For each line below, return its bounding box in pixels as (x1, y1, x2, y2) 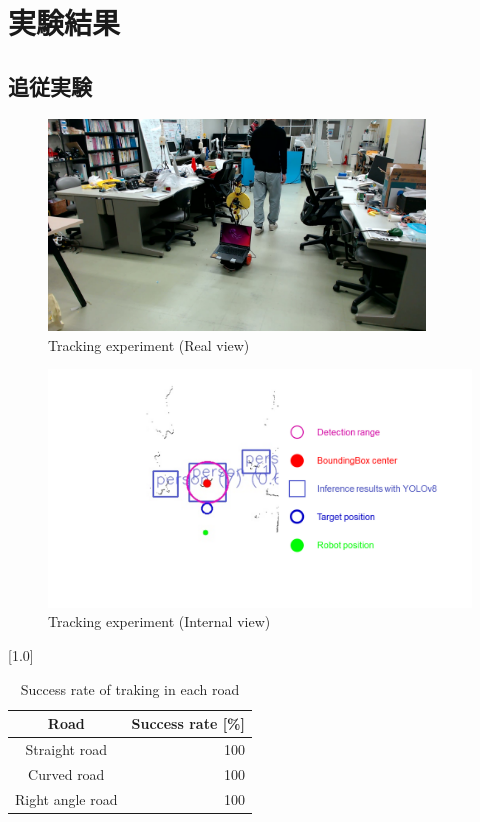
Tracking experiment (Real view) (48, 334, 250, 355)
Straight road (25, 739, 107, 760)
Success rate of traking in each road (20, 678, 240, 699)
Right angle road (15, 788, 118, 809)
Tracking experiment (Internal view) (48, 611, 271, 632)
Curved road (28, 763, 105, 784)
